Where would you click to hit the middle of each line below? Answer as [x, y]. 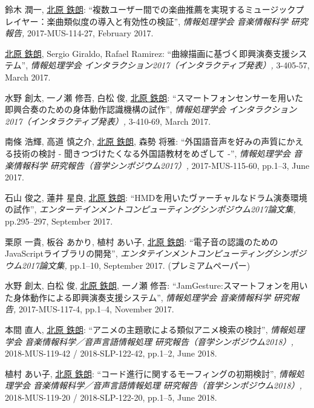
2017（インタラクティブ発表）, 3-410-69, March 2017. [108, 121]
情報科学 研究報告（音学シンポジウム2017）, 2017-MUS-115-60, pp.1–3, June [161, 165]
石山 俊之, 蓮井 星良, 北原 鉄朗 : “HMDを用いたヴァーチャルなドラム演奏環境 [156, 197]
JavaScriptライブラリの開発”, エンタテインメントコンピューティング [139, 253]
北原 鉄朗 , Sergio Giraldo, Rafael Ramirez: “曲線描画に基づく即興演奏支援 [148, 53]
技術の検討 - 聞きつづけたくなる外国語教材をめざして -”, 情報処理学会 [152, 153]
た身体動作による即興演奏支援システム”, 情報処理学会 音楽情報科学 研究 [148, 297]
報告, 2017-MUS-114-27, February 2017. [79, 33]
